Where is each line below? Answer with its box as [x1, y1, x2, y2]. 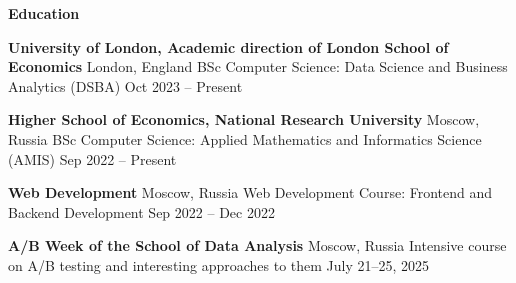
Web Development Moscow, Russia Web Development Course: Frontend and [8, 182, 492, 203]
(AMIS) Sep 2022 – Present [8, 148, 177, 169]
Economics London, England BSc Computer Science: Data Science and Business [8, 56, 508, 77]
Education [8, 3, 80, 23]
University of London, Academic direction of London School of [8, 36, 449, 57]
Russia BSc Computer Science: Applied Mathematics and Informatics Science [8, 128, 482, 149]
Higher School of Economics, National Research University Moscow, [8, 109, 480, 130]
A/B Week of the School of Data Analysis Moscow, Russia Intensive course [8, 235, 507, 256]
